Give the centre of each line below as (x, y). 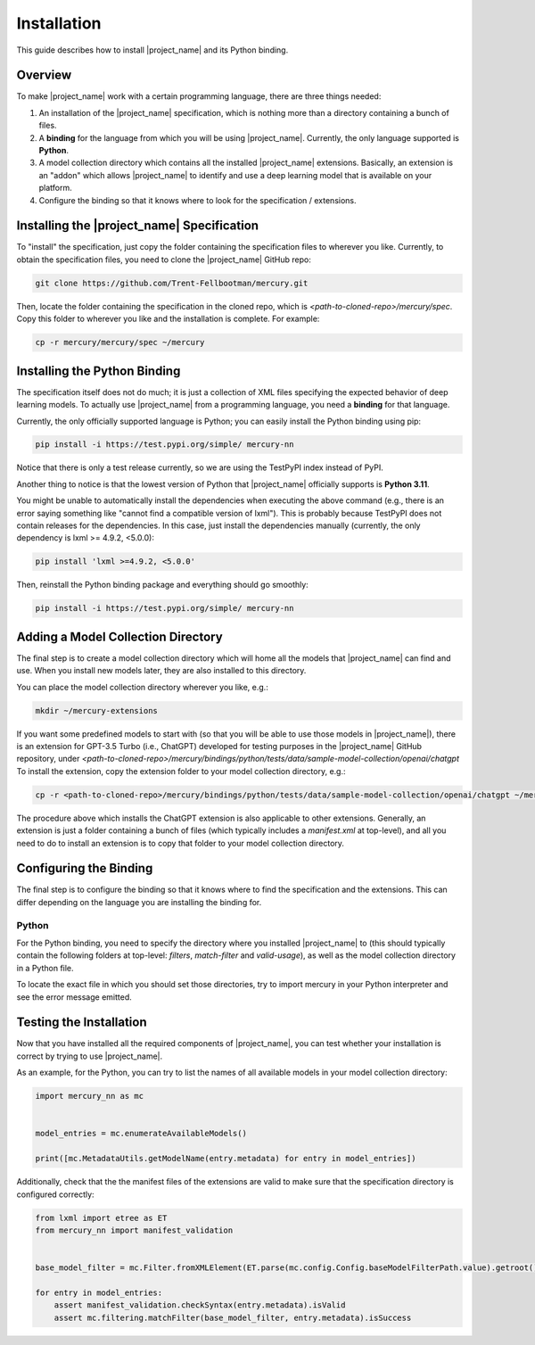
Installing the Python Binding (99, 371)
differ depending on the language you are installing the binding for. (139, 902)
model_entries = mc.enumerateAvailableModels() (141, 1134)
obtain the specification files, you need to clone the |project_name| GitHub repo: (164, 260)
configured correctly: (55, 1194)
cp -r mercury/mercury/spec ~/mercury (120, 342)
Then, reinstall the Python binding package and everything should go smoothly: (163, 585)
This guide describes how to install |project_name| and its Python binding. (152, 50)
